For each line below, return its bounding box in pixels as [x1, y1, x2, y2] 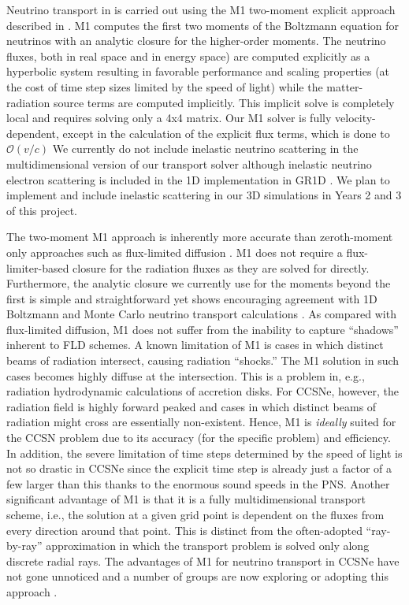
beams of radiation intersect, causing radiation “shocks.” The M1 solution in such [6, 352, 400, 369]
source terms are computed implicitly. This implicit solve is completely [53, 94, 395, 110]
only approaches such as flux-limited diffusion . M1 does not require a [6, 243, 343, 260]
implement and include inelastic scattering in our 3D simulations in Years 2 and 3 [6, 187, 402, 203]
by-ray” [6, 537, 43, 554]
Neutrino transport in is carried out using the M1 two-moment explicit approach [6, 2, 396, 17]
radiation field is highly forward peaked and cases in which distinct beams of [6, 398, 377, 414]
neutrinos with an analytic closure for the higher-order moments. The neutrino [6, 32, 386, 49]
